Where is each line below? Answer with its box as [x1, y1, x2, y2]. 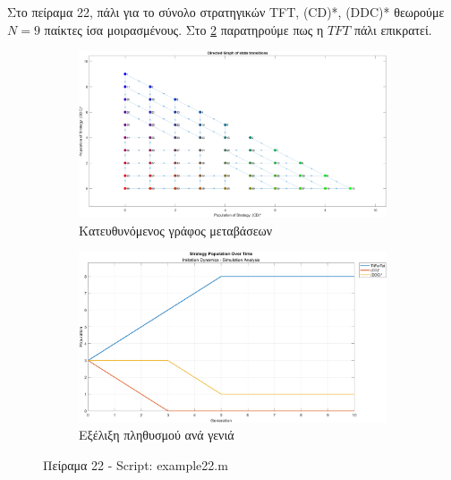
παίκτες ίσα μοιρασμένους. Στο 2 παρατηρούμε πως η [44, 20, 324, 39]
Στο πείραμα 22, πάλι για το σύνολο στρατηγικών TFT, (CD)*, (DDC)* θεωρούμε [7, 3, 445, 21]
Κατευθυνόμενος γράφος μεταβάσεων [79, 220, 273, 239]
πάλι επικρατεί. [353, 20, 432, 39]
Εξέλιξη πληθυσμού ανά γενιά [79, 425, 234, 444]
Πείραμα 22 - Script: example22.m [43, 455, 228, 474]
